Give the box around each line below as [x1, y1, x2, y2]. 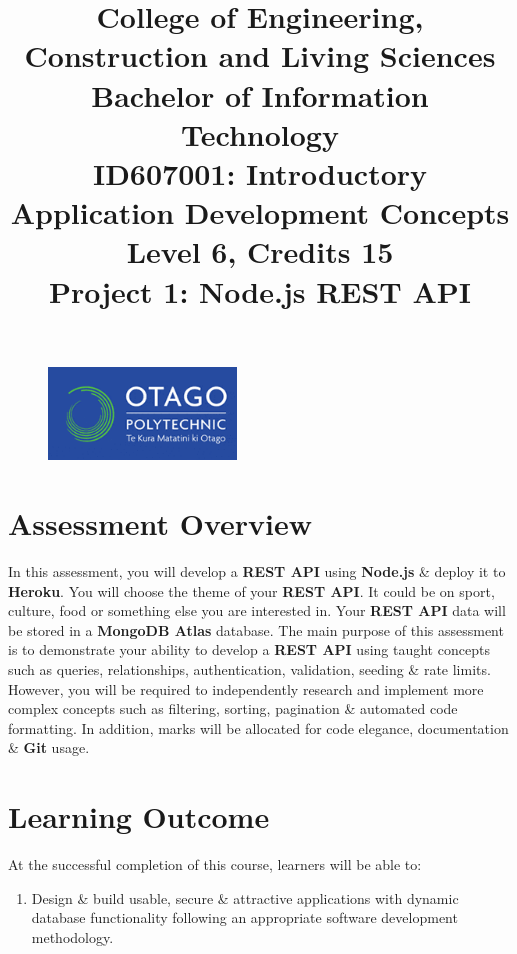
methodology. [31, 926, 114, 947]
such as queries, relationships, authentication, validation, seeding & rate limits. [8, 659, 491, 680]
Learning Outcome [8, 796, 270, 837]
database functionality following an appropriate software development [31, 907, 458, 928]
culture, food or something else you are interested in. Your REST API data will [8, 600, 506, 621]
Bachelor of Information [91, 74, 429, 115]
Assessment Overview [8, 503, 313, 544]
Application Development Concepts [10, 192, 510, 233]
